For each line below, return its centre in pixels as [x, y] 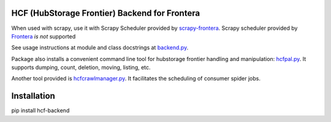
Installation [33, 96]
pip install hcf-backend [40, 110]
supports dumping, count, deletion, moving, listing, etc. [81, 68]
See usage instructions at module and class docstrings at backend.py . [100, 48]
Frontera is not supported [44, 36]
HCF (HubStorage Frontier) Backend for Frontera [106, 13]
